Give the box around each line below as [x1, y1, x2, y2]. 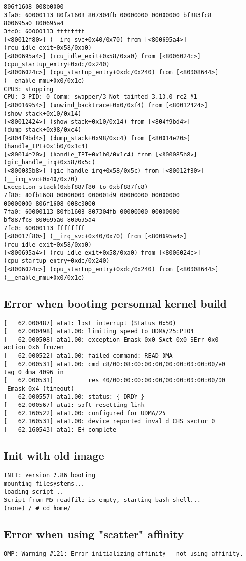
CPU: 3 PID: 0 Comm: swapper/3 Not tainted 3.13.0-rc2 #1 [4, 93, 197, 101]
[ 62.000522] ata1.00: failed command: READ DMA [4, 352, 173, 360]
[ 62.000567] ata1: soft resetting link [4, 402, 145, 409]
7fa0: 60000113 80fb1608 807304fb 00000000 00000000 [4, 208, 180, 216]
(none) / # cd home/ [4, 504, 71, 512]
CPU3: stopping [4, 85, 54, 93]
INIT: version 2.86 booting [4, 471, 96, 479]
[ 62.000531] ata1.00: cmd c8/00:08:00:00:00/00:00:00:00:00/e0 [4, 360, 226, 368]
